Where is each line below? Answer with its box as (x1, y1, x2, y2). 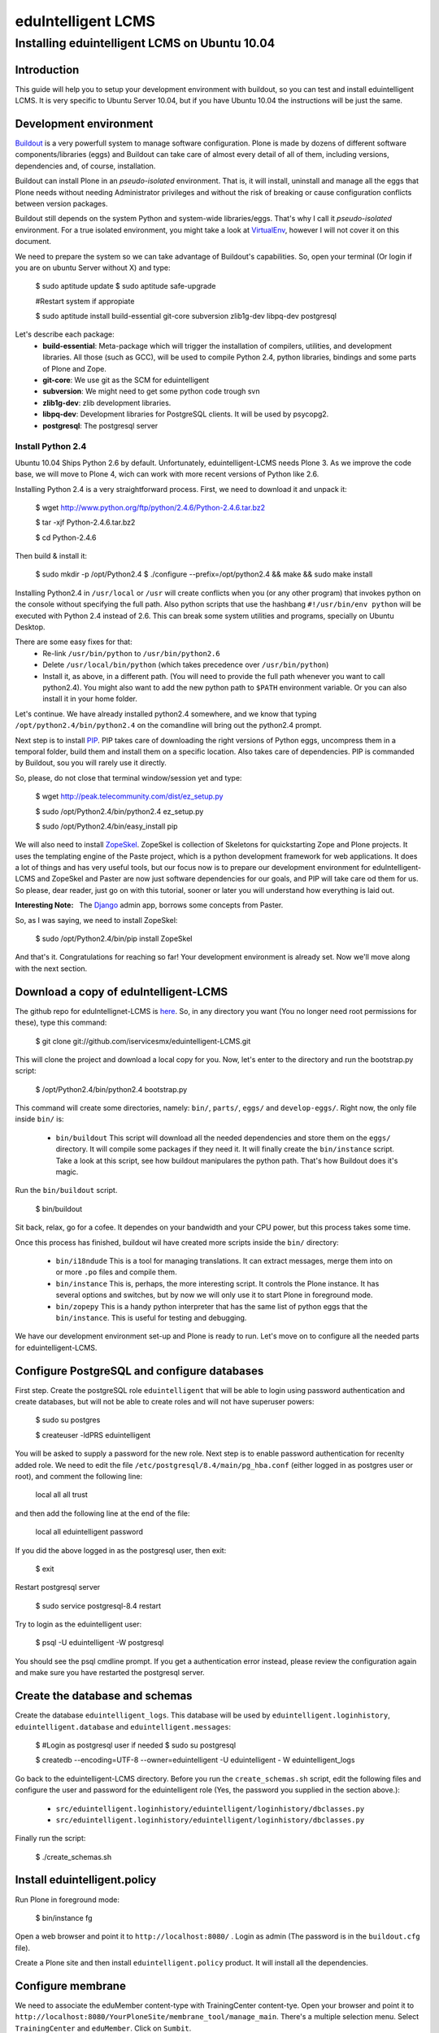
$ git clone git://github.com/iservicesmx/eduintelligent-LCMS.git (35, 1036, 251, 1046)
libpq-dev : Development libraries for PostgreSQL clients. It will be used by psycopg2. (42, 409, 329, 419)
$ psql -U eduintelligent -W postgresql (35, 1638, 164, 1648)
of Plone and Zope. (42, 364, 107, 373)
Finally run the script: (15, 1834, 86, 1844)
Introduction (15, 63, 80, 76)
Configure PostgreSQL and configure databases (15, 1364, 264, 1378)
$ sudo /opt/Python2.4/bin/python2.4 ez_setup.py (35, 806, 204, 816)
